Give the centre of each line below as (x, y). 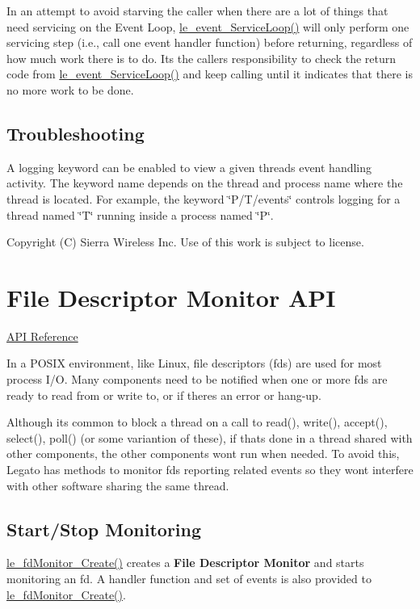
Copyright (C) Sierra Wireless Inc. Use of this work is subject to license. (185, 242)
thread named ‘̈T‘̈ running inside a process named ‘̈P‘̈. (140, 214)
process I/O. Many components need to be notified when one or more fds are (197, 379)
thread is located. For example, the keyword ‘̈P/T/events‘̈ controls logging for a (204, 198)
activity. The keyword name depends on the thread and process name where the (205, 183)
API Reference (42, 336)
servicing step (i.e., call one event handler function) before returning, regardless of (210, 42)
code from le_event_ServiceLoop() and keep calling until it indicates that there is (210, 74)
